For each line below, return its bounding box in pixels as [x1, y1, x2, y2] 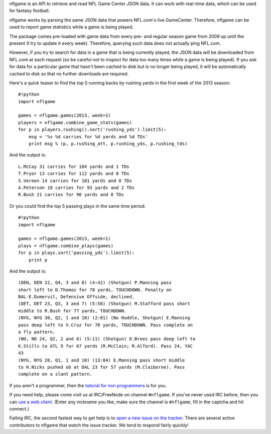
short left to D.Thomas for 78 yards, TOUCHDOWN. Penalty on [18, 287, 172, 293]
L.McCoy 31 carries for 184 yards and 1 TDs [18, 163, 130, 169]
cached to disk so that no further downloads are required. [9, 70, 129, 76]
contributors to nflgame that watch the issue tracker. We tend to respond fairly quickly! [9, 422, 189, 428]
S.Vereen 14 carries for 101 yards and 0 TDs [18, 178, 132, 184]
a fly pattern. [18, 329, 56, 335]
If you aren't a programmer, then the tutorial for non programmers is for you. [9, 382, 167, 388]
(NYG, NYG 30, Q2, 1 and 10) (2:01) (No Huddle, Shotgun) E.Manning [18, 315, 190, 321]
